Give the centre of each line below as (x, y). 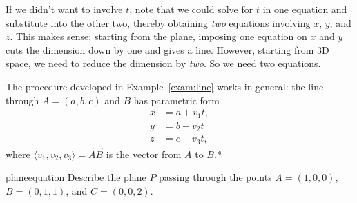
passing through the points (215, 177)
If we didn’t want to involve (64, 9)
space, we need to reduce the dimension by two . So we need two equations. (163, 63)
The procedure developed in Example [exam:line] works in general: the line (165, 86)
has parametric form (176, 100)
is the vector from (144, 154)
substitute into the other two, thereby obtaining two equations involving (158, 22)
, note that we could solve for (191, 9)
